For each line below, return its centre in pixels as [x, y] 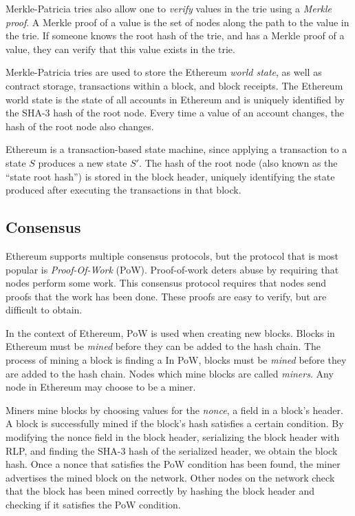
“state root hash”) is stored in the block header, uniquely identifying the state [170, 176]
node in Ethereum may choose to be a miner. [101, 387]
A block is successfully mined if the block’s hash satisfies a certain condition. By [175, 423]
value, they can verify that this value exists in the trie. [120, 49]
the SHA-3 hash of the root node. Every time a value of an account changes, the [175, 113]
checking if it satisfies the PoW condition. [93, 505]
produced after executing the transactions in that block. [123, 190]
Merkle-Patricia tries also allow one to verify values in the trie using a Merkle [169, 8]
